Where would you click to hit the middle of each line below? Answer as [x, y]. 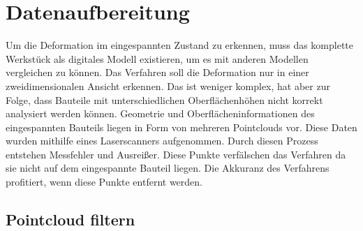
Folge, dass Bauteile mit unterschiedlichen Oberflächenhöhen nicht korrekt [164, 99]
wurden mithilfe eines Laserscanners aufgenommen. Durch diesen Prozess [162, 141]
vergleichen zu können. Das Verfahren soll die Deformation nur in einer [157, 72]
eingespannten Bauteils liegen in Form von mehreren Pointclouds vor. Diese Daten [181, 127]
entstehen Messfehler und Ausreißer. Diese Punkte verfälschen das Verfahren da [176, 154]
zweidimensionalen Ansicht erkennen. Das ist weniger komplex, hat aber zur [168, 85]
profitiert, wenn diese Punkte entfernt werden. [104, 182]
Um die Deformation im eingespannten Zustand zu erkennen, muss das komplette [180, 45]
